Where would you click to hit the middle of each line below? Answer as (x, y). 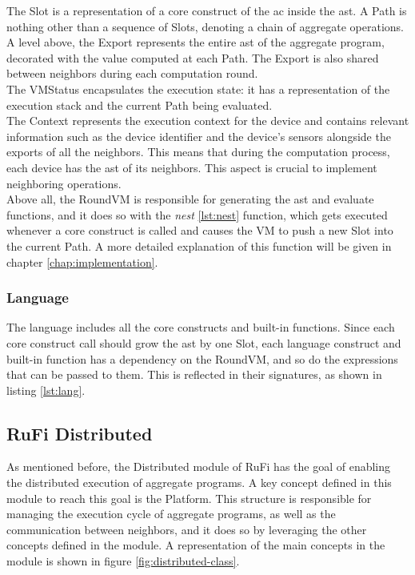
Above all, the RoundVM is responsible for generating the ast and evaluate (190, 199)
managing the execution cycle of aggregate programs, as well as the (171, 514)
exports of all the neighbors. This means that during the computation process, (198, 152)
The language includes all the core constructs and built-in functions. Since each (201, 327)
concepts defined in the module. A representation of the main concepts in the (196, 545)
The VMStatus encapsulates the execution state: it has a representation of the (198, 88)
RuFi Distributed (80, 433)
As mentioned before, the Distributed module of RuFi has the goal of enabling (199, 466)
